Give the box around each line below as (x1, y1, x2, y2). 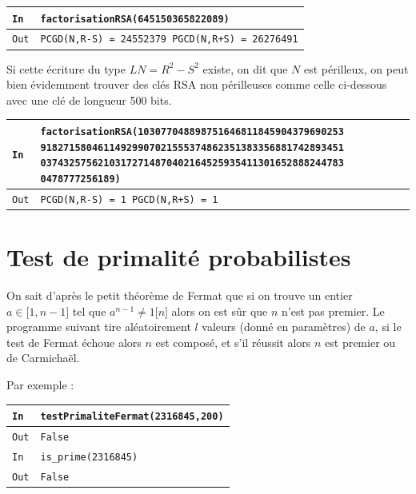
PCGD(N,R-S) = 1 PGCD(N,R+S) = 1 (40, 193, 218, 205)
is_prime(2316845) (40, 451, 138, 463)
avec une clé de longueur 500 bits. (6, 91, 172, 108)
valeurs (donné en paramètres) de (202, 318, 366, 335)
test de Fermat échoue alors (6, 333, 142, 350)
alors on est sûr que (171, 302, 268, 319)
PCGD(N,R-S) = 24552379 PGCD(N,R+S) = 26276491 (40, 34, 298, 46)
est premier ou (325, 333, 396, 350)
